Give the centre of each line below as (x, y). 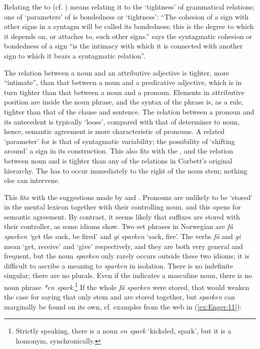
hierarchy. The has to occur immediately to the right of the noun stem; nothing (126, 170)
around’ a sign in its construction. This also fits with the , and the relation (118, 151)
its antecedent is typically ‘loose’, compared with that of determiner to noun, (122, 121)
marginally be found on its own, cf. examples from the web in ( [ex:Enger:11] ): (123, 306)
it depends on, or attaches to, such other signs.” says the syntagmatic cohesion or (128, 36)
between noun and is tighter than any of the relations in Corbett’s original (118, 160)
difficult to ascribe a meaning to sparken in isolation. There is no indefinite (119, 265)
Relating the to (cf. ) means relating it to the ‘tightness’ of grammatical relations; (129, 6)
